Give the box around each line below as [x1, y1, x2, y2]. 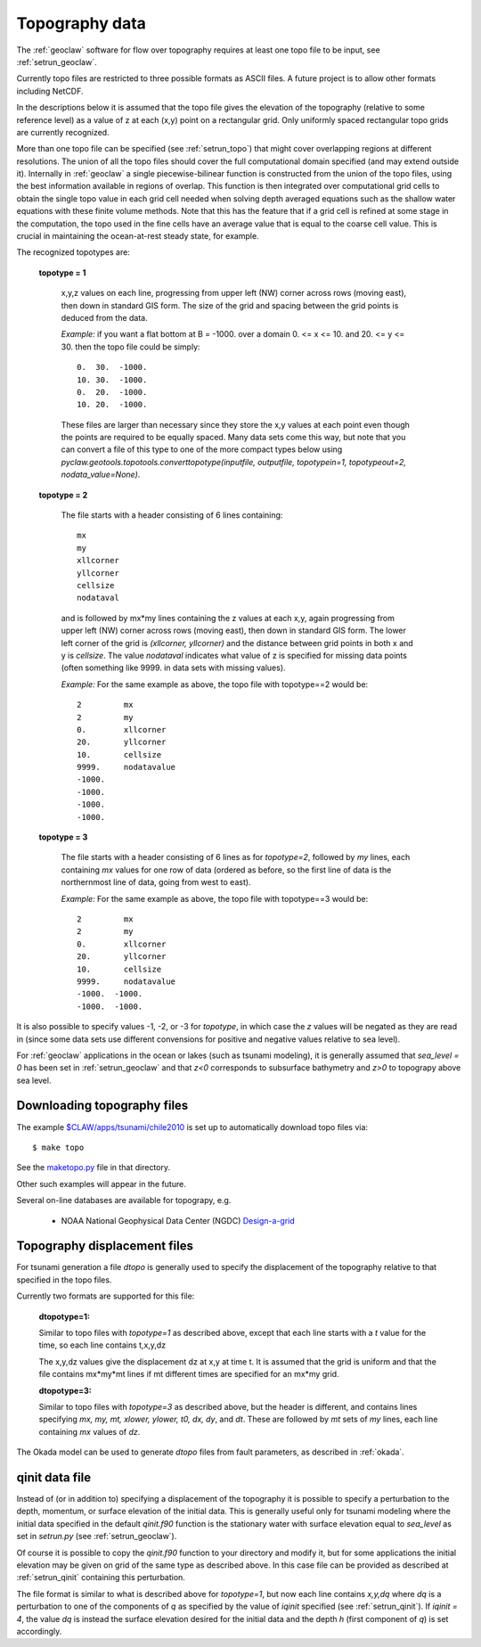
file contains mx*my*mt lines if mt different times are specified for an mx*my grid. [38, 1369, 339, 1380]
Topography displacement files [16, 1239, 193, 1254]
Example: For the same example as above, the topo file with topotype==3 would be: [61, 893, 369, 904]
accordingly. [16, 1626, 62, 1636]
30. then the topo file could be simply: [61, 341, 200, 352]
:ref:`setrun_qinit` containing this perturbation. [16, 1572, 186, 1583]
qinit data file [16, 1470, 92, 1485]
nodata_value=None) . [61, 469, 141, 480]
